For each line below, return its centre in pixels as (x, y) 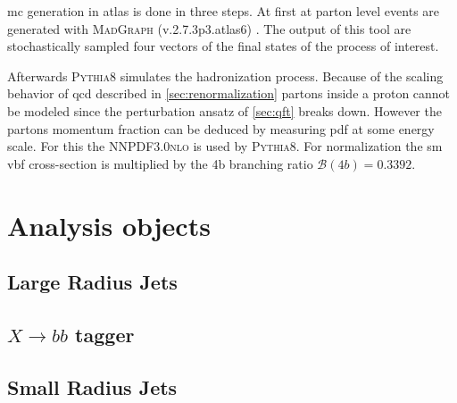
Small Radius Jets (92, 386)
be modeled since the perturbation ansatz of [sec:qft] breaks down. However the (224, 110)
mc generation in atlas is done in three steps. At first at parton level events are (224, 11)
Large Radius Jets (92, 282)
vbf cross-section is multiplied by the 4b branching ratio (160, 163)
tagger (105, 334)
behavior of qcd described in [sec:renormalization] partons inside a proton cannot (229, 93)
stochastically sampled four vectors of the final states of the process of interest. (223, 46)
